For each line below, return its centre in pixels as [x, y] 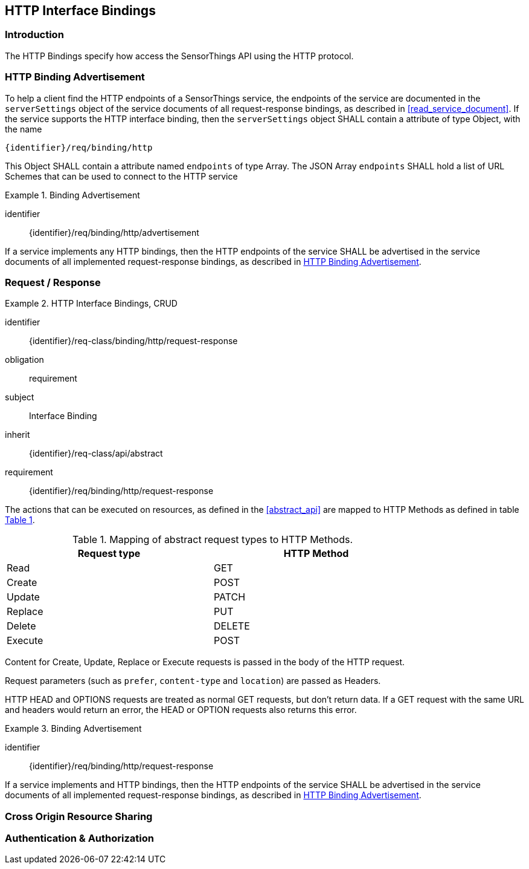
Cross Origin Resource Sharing [79, 816]
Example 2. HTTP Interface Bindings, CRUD [91, 304]
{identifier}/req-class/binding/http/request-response [133, 341]
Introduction [34, 35]
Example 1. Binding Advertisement [72, 195]
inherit [18, 435]
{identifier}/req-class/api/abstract [96, 454]
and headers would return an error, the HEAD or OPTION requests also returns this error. [181, 710]
